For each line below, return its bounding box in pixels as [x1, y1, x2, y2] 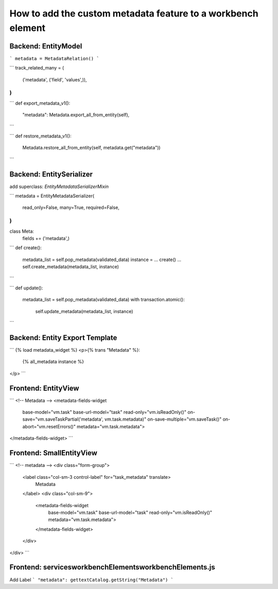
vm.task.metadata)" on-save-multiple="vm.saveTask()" [105, 416, 222, 422]
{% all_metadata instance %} [22, 358, 84, 365]
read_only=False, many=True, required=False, [22, 204, 119, 211]
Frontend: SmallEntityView [9, 448, 98, 458]
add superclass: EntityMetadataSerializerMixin [9, 183, 109, 189]
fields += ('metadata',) [22, 235, 69, 241]
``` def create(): [9, 245, 42, 251]
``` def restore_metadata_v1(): [9, 133, 72, 139]
